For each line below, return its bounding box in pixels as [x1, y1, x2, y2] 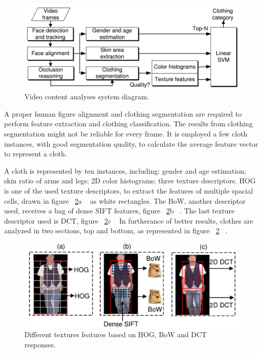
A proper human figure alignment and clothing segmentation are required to [4, 108, 242, 119]
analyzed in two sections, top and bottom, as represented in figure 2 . [4, 225, 227, 236]
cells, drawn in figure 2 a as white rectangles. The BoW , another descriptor [4, 195, 246, 206]
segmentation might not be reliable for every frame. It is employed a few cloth [4, 128, 248, 139]
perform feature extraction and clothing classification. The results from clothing [4, 118, 253, 129]
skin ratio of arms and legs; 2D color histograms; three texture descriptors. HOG [4, 175, 256, 186]
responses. [24, 339, 56, 349]
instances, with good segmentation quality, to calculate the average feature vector [4, 138, 258, 149]
